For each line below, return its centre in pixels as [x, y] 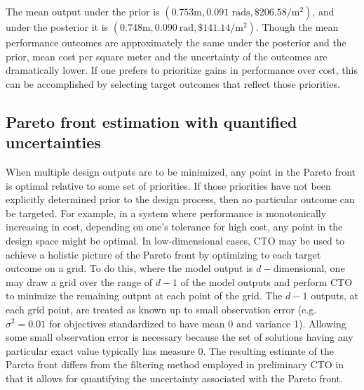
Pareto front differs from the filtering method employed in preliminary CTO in [175, 364]
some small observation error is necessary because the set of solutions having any [180, 337]
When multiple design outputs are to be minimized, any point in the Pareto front [181, 171]
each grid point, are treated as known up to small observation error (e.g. [161, 309]
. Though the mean [297, 27]
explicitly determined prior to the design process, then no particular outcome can [180, 199]
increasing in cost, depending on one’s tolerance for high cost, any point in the [174, 227]
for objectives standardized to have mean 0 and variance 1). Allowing [197, 323]
